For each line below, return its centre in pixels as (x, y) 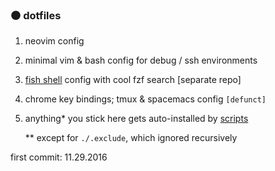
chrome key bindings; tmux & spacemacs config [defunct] (145, 99)
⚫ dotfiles (36, 15)
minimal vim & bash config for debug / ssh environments (141, 60)
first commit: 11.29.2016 (59, 157)
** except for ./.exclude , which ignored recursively (131, 138)
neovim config (54, 41)
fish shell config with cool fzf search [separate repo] (133, 80)
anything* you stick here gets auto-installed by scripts (136, 119)
